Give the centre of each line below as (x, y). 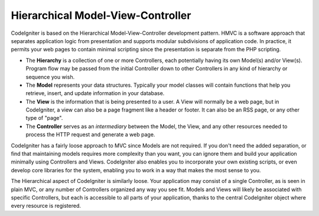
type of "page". (44, 118)
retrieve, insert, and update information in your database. (95, 93)
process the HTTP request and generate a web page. (90, 135)
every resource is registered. (46, 206)
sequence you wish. (50, 77)
